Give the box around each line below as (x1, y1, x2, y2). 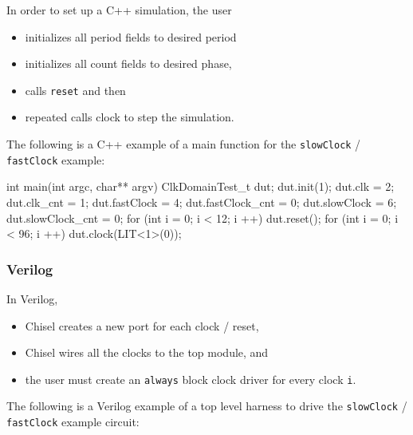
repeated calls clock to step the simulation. (25, 109, 234, 125)
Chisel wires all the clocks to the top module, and (25, 344, 269, 361)
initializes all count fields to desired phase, (25, 55, 232, 72)
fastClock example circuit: (6, 413, 140, 430)
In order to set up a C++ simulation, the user (6, 2, 232, 18)
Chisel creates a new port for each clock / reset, (25, 317, 259, 334)
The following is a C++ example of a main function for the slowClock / (6, 136, 361, 152)
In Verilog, (6, 290, 58, 306)
